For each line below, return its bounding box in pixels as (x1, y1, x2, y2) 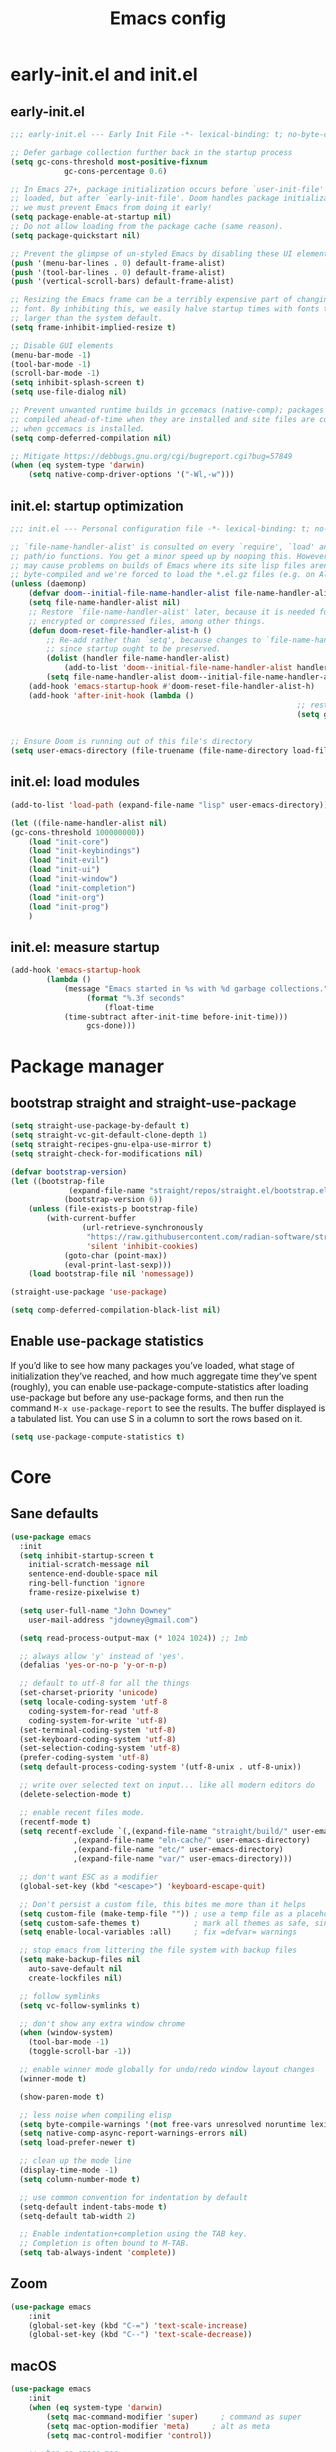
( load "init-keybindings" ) (28, 846, 141, 856)
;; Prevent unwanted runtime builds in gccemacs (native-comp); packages (10, 405, 325, 415)
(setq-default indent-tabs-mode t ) (19, 2202, 168, 2212)
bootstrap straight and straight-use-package (10, 1094, 297, 1111)
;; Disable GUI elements (10, 340, 114, 351)
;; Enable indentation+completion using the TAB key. (19, 2229, 248, 2239)
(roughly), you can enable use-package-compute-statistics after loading (10, 1380, 309, 1392)
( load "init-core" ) (28, 837, 110, 847)
